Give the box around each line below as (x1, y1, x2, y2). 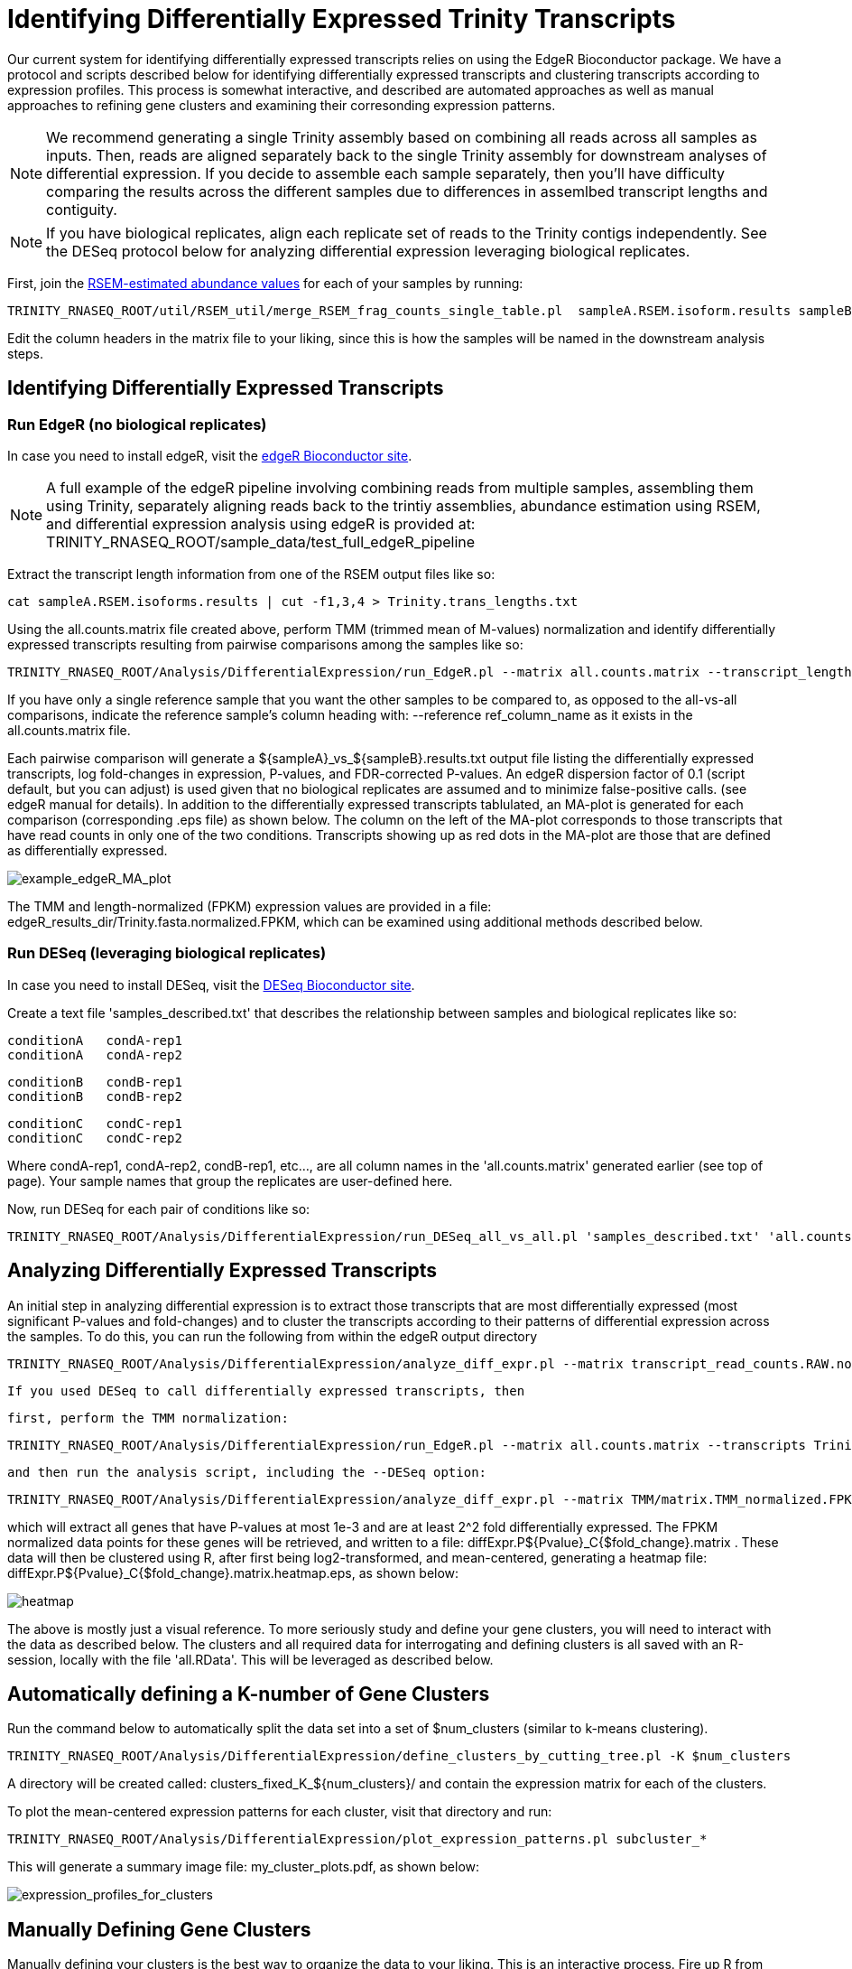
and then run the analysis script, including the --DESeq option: (7, 1464, 487, 1479)
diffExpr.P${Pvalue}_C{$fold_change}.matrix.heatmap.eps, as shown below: (7, 1564, 459, 1581)
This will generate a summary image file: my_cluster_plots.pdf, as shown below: (7, 1859, 480, 1875)
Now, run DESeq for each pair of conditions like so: (7, 1200, 310, 1217)
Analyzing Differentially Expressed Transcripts (7, 1259, 438, 1283)
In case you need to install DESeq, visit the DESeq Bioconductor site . (7, 976, 415, 993)
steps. (7, 345, 43, 361)
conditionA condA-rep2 (7, 1047, 182, 1062)
